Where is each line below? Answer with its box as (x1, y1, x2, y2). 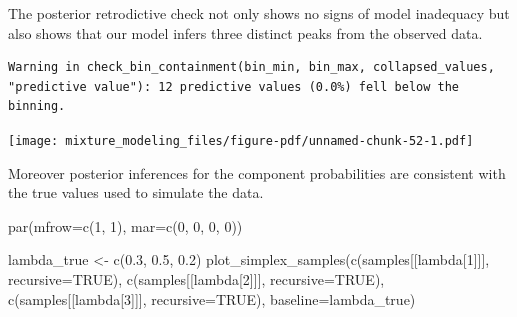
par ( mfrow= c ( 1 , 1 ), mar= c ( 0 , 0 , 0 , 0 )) (8, 215, 243, 236)
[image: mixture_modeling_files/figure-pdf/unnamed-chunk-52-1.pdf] (8, 133, 474, 148)
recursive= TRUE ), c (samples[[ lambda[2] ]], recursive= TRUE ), (8, 269, 385, 289)
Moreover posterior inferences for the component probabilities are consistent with (8, 162, 506, 183)
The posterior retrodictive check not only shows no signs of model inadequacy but (8, 3, 510, 23)
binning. (8, 99, 66, 114)
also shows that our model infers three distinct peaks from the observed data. (8, 22, 483, 43)
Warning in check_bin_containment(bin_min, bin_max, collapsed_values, (8, 60, 495, 75)
